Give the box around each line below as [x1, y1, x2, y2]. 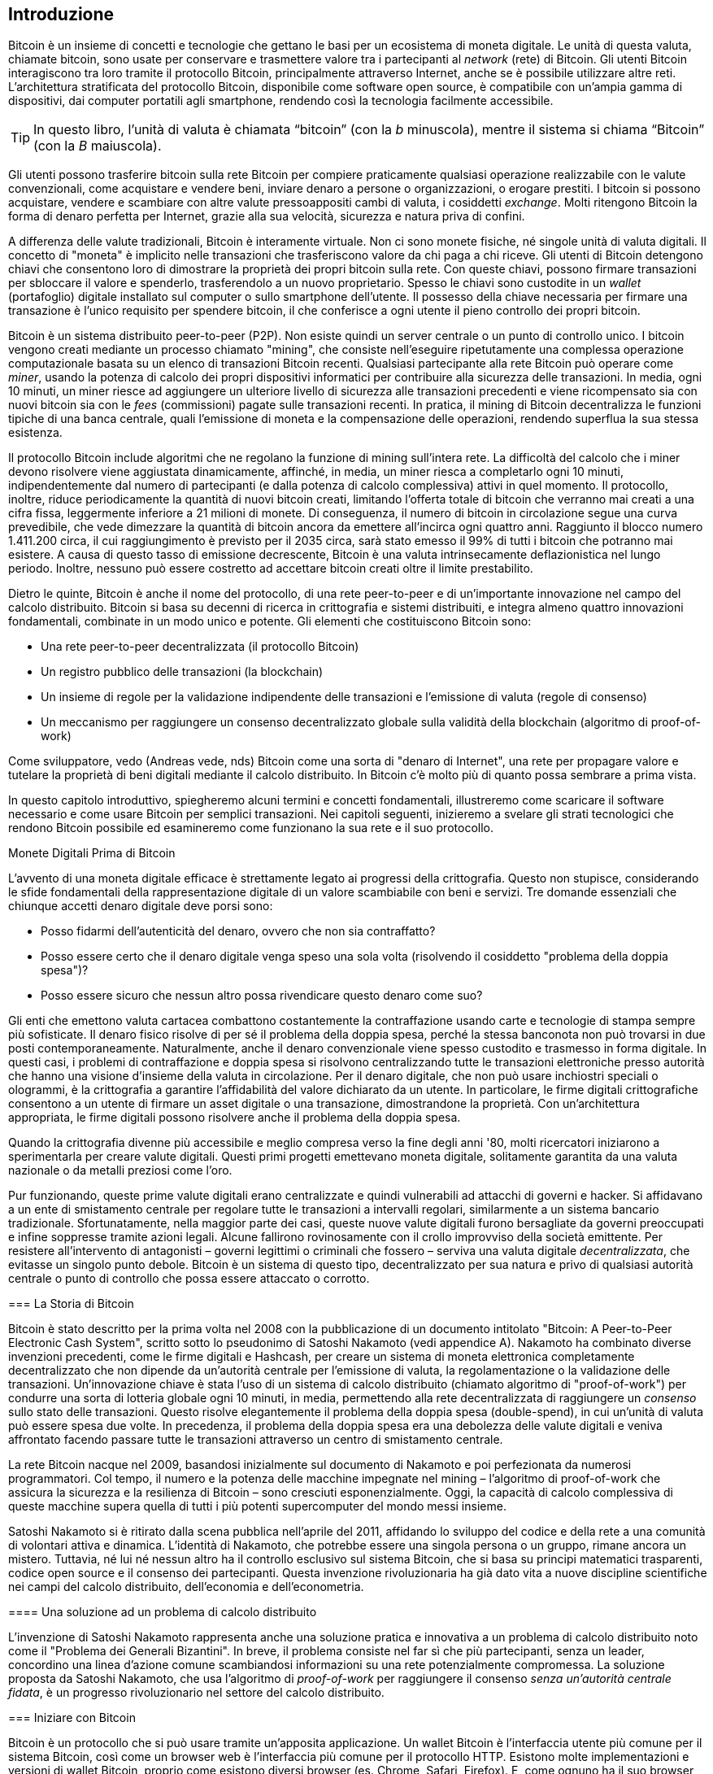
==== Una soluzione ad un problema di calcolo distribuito [8, 1605, 317, 1619]
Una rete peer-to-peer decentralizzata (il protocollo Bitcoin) [41, 639, 359, 654]
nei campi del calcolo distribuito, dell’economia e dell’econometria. [8, 1580, 364, 1594]
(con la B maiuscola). [33, 137, 162, 155]
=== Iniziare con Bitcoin [8, 1711, 136, 1725]
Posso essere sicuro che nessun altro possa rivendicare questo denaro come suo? [41, 988, 483, 1003]
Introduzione [8, 4, 115, 24]
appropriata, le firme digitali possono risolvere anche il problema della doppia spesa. [8, 1110, 461, 1125]
